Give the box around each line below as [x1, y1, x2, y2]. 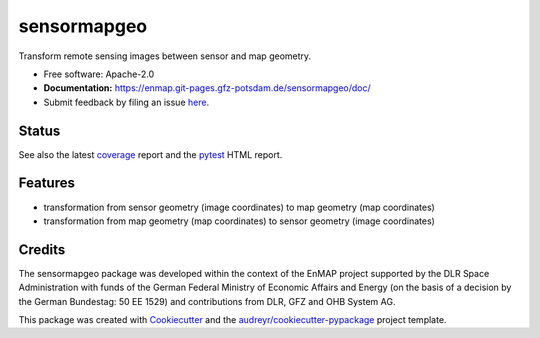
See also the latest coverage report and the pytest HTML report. [18, 148, 283, 160]
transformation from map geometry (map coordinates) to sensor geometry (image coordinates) [43, 215, 435, 227]
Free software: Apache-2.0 [43, 68, 155, 80]
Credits [18, 241, 66, 258]
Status [18, 122, 61, 139]
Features [18, 175, 75, 192]
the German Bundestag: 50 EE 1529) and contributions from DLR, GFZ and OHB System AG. [18, 295, 396, 307]
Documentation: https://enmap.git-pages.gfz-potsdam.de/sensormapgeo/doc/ [43, 82, 372, 94]
